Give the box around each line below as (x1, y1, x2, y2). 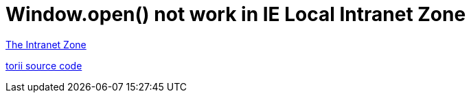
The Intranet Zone (5, 38, 87, 50)
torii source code (5, 59, 82, 71)
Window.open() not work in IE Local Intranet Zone (5, 3, 466, 26)
